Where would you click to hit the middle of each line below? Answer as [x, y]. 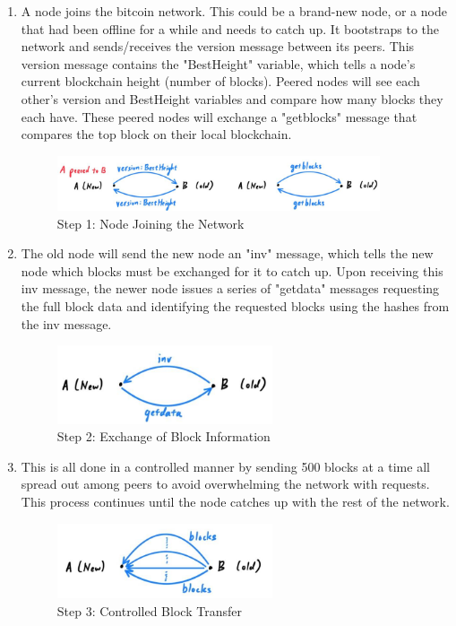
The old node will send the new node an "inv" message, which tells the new [227, 253]
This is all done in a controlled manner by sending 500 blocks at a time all [225, 466]
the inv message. [66, 323]
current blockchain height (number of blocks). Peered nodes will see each [220, 81]
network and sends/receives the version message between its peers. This [218, 46]
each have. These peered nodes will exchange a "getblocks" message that [219, 116]
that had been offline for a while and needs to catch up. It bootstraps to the [230, 28]
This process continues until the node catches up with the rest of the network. [235, 501]
